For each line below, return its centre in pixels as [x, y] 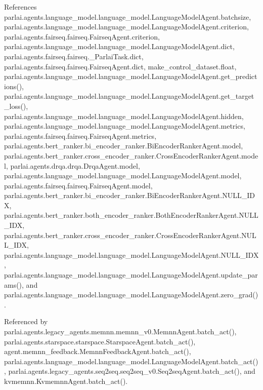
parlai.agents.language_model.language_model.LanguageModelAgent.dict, [119, 46]
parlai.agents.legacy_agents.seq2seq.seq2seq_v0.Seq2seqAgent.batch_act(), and [132, 371]
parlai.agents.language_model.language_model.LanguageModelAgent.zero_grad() [131, 295]
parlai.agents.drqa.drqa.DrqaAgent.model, [75, 165]
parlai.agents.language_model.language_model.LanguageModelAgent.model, [123, 175]
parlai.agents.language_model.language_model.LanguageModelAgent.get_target [129, 96]
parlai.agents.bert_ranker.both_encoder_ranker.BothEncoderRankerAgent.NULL [131, 215]
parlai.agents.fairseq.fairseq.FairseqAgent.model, [78, 185]
